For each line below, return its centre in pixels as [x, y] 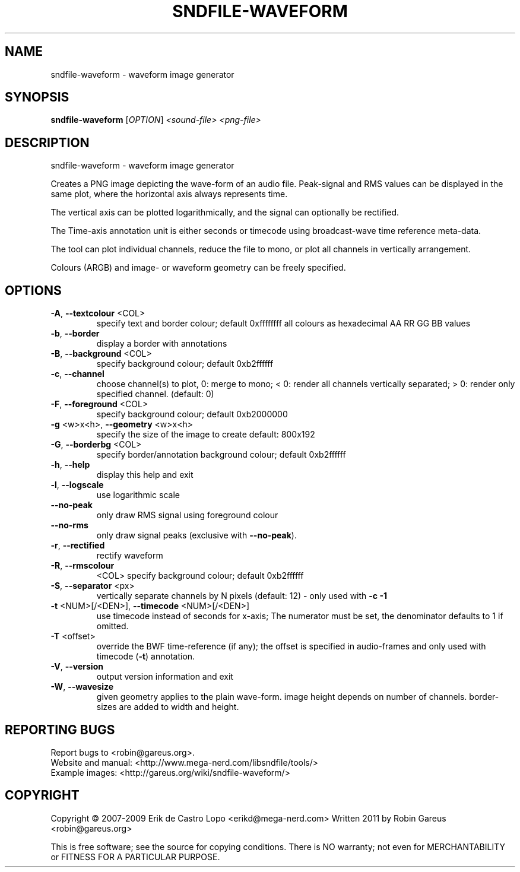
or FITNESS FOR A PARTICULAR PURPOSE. [135, 857]
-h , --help [70, 465]
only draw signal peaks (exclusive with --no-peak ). [196, 535]
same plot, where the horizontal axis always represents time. [169, 194]
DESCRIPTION [47, 142]
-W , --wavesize [82, 687]
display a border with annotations [162, 344]
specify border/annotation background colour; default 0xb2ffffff [221, 455]
